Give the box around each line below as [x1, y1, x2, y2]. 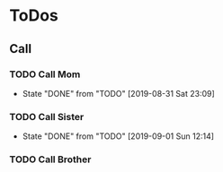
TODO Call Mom [9, 68, 81, 81]
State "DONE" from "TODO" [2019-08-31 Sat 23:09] [22, 88, 216, 99]
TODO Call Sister [9, 110, 85, 123]
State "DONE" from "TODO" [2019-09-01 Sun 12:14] [22, 131, 214, 142]
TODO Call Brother [9, 153, 92, 166]
